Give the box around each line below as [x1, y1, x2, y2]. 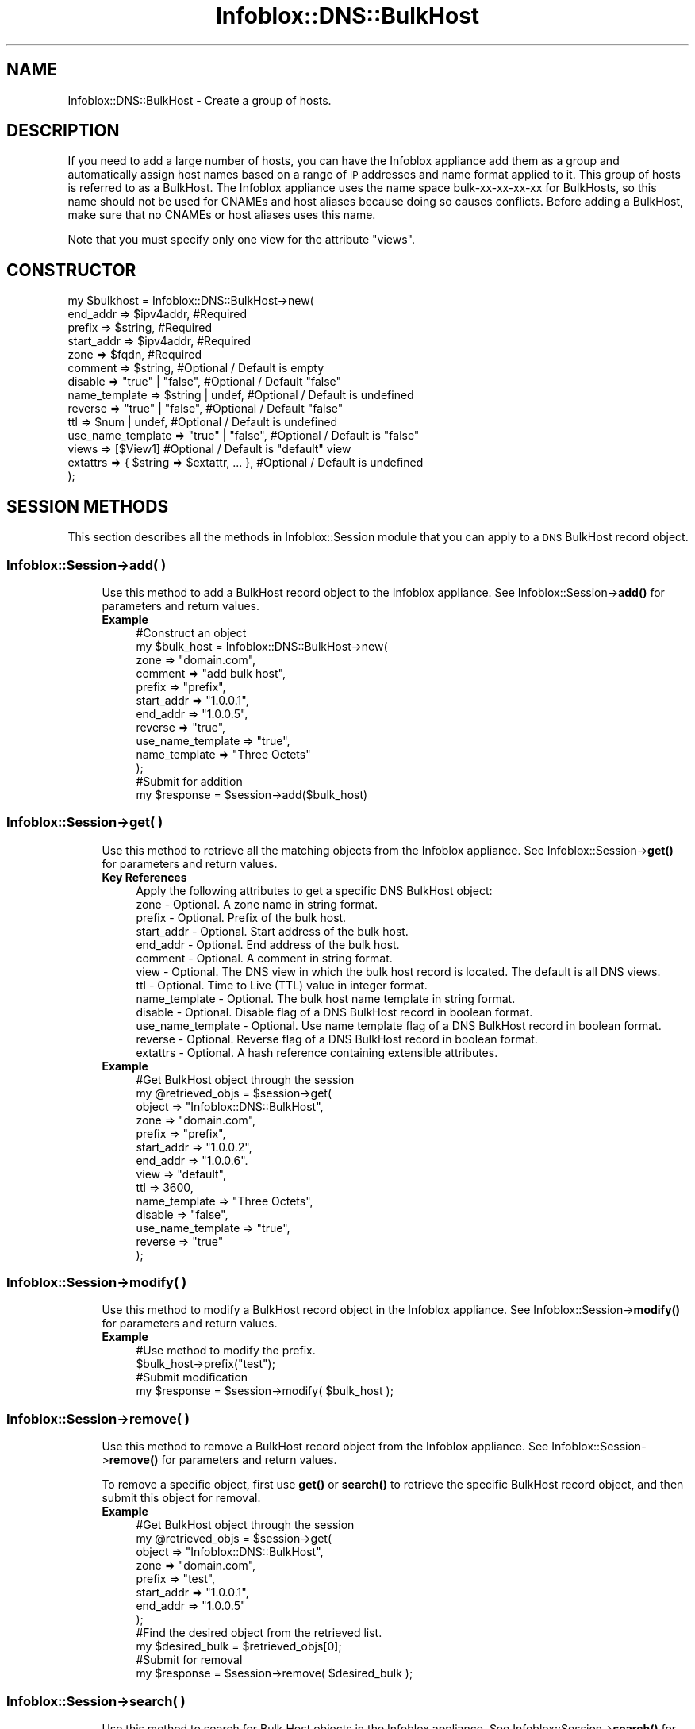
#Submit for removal [136, 1653, 243, 1667]
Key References [102, 870, 187, 884]
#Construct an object [136, 625, 247, 640]
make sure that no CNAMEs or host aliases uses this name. [67, 208, 376, 222]
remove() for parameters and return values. [109, 1453, 337, 1467]
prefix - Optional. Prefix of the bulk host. [136, 910, 347, 924]
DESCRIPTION [6, 121, 120, 141]
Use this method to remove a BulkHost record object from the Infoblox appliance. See [102, 1439, 549, 1454]
